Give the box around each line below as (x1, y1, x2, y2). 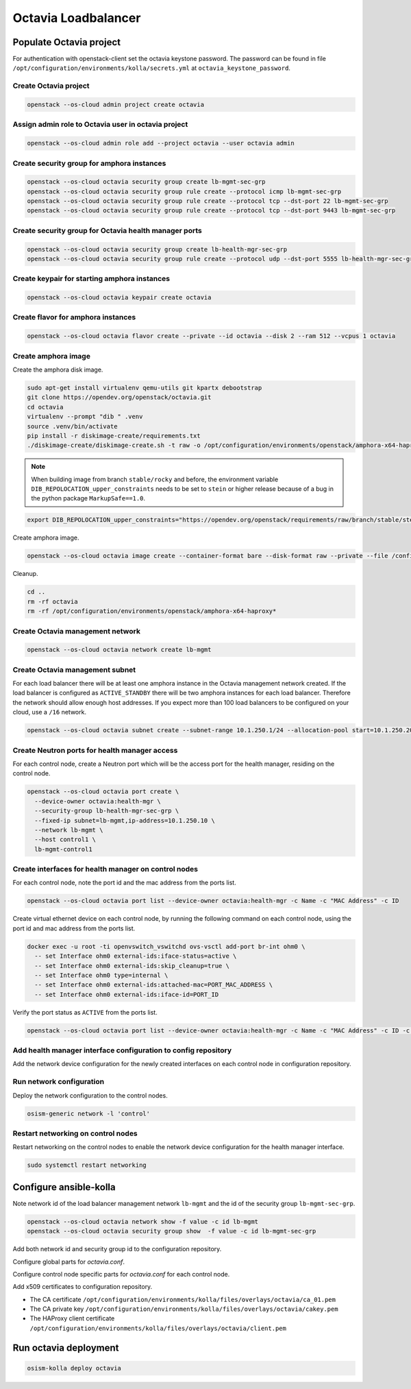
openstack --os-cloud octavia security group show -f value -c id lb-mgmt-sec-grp (27, 1227, 316, 1235)
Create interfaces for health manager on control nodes (12, 865, 199, 874)
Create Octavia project (12, 81, 90, 90)
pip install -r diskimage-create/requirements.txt (27, 432, 201, 439)
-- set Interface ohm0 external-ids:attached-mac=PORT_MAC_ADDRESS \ (34, 981, 273, 989)
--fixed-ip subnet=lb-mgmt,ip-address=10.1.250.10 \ (34, 817, 215, 824)
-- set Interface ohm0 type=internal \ (34, 971, 169, 979)
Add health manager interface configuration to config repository (12, 1046, 232, 1055)
